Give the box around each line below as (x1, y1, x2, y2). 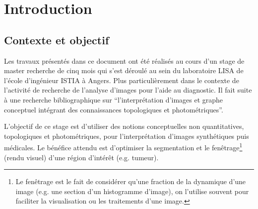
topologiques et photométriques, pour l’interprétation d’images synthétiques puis (4, 130, 249, 141)
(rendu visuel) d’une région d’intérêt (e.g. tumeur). (4, 152, 159, 162)
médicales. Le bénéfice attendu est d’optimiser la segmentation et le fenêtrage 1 (4, 141, 243, 152)
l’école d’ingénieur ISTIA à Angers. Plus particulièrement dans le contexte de (4, 75, 239, 85)
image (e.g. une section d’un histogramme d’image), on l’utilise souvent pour (15, 186, 249, 196)
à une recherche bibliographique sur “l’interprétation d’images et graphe (4, 94, 223, 104)
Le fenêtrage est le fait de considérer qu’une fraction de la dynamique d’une (15, 176, 246, 187)
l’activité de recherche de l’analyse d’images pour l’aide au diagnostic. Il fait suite (4, 85, 252, 95)
